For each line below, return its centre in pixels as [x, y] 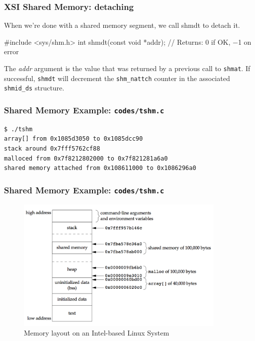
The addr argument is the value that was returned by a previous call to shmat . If [127, 68]
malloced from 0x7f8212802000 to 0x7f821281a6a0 [86, 158]
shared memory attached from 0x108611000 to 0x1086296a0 [100, 168]
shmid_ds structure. [34, 88]
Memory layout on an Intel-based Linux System [97, 333]
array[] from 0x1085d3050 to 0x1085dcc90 [74, 139]
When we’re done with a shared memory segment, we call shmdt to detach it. [122, 25]
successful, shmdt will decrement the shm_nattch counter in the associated [117, 78]
